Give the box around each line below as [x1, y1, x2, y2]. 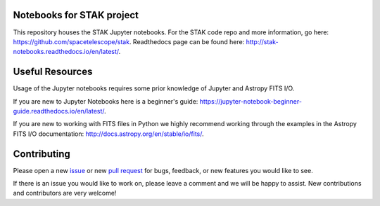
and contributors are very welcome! [13, 189, 117, 198]
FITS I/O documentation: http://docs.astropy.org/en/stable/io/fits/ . [13, 130, 204, 138]
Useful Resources [13, 66, 93, 78]
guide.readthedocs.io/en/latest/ [13, 107, 105, 115]
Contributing [13, 148, 70, 160]
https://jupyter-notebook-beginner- [199, 97, 303, 105]
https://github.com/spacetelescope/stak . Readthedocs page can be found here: [13, 37, 245, 46]
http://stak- [246, 37, 279, 46]
